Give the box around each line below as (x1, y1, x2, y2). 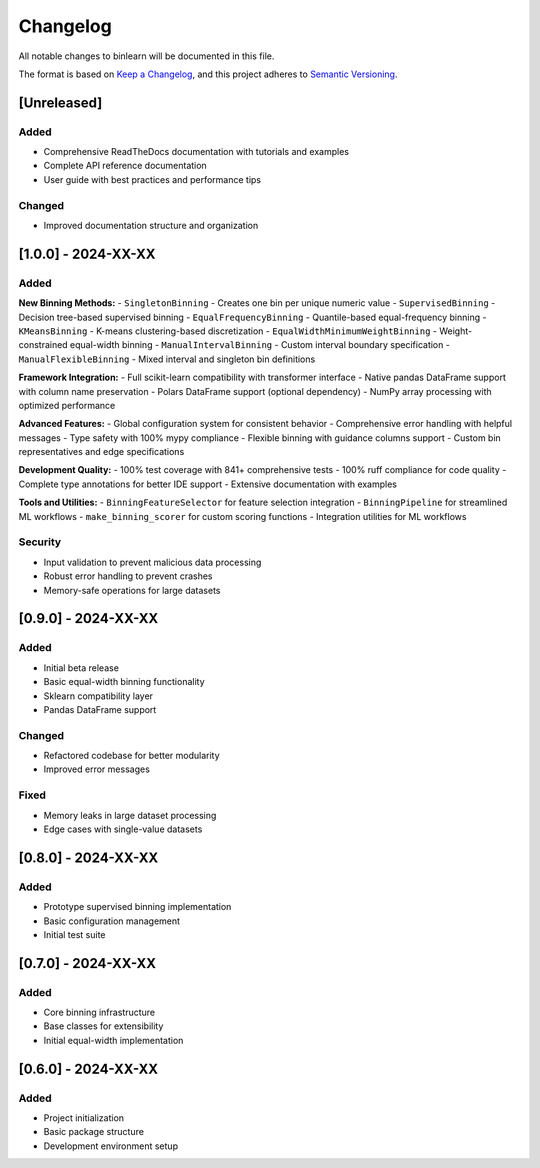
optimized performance (18, 399, 116, 411)
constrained (18, 339, 69, 351)
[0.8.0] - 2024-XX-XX (18, 849, 159, 866)
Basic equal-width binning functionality (43, 676, 205, 688)
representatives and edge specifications (18, 446, 185, 458)
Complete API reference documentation (43, 160, 207, 172)
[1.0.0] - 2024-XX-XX (18, 245, 156, 262)
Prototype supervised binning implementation (43, 901, 232, 913)
